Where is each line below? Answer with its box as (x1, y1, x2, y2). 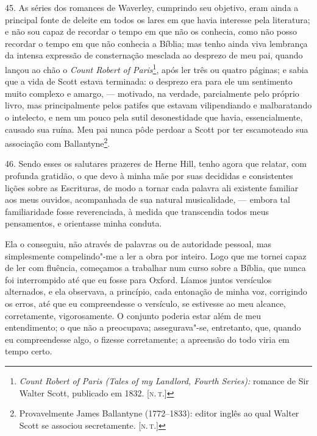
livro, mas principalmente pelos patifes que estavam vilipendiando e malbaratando (5, 99, 312, 111)
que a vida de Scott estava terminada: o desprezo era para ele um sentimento (5, 75, 293, 88)
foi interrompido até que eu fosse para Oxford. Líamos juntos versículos (5, 273, 272, 286)
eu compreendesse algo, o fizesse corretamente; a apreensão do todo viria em (5, 332, 290, 345)
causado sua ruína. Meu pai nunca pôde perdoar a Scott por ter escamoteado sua (5, 122, 308, 135)
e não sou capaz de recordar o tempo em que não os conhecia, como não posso (5, 25, 297, 38)
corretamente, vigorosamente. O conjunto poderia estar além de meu (5, 309, 261, 322)
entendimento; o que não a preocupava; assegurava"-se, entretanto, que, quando (5, 321, 301, 334)
